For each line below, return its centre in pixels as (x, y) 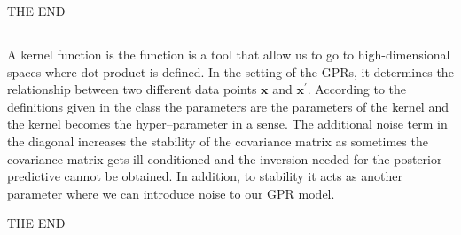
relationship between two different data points (132, 89)
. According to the (357, 89)
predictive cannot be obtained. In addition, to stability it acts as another (205, 176)
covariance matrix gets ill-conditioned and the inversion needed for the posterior (225, 158)
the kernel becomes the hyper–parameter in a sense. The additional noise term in (227, 124)
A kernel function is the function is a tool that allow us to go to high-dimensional (229, 54)
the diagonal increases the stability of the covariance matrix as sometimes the (218, 141)
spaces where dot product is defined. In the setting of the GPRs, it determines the (230, 71)
